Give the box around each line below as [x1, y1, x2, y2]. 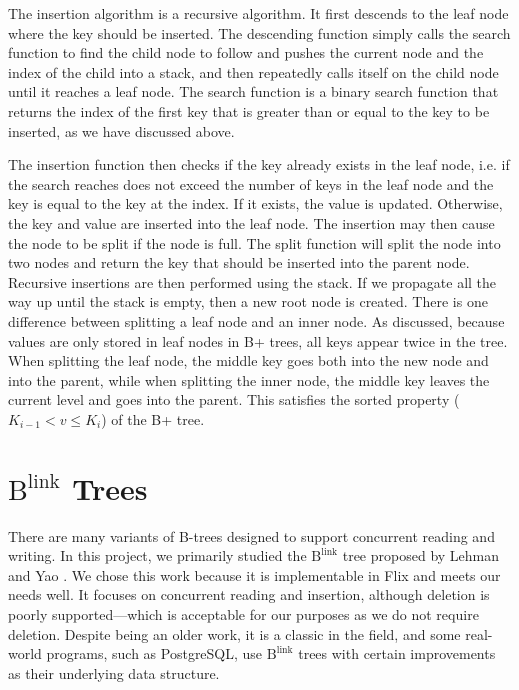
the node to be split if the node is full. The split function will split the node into [8, 232, 501, 253]
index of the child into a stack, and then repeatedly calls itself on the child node [8, 61, 499, 82]
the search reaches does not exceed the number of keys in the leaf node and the [8, 173, 494, 194]
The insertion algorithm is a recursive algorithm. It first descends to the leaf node [8, 3, 509, 23]
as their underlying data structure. [8, 662, 220, 683]
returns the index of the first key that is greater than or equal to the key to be [8, 100, 490, 121]
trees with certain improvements [298, 643, 496, 664]
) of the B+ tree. [101, 408, 205, 429]
